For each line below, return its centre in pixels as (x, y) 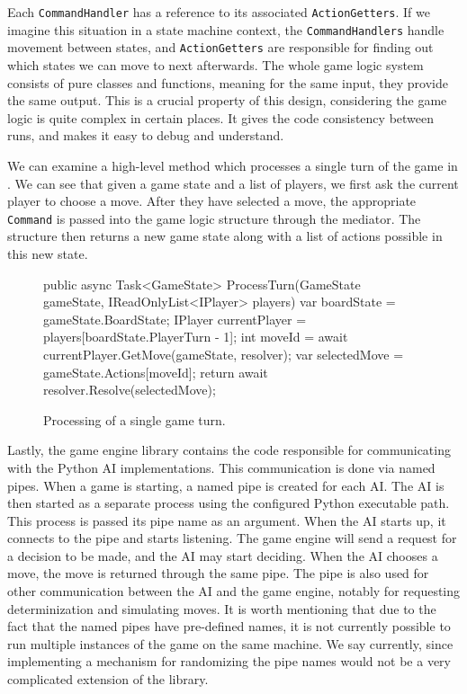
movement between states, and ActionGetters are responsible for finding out (220, 47)
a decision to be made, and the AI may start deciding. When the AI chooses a (223, 555)
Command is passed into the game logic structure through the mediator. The (214, 218)
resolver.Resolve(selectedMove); (130, 390)
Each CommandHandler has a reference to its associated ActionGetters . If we (219, 12)
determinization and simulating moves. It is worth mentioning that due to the (222, 608)
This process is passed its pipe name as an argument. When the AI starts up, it (227, 520)
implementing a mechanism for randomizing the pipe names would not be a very (229, 661)
